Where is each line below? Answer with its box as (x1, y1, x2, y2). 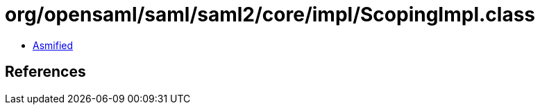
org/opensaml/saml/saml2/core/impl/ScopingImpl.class (5, 3, 536, 26)
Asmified (33, 39, 74, 51)
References (5, 63, 86, 81)
